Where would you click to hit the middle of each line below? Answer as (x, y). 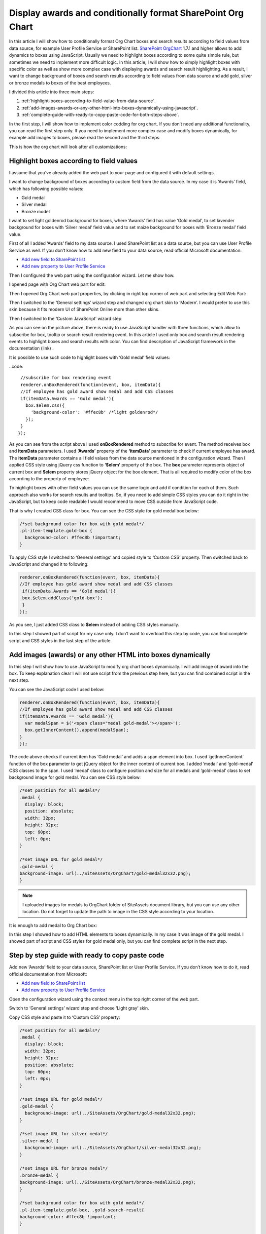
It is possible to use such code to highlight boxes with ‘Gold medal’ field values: (90, 357)
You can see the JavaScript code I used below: (57, 689)
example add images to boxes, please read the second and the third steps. (85, 138)
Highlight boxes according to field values (73, 161)
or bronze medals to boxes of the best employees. (60, 83)
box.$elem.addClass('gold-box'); (63, 598)
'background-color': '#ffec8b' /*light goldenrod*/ (95, 412)
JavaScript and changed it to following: (49, 564)
